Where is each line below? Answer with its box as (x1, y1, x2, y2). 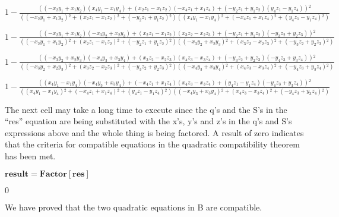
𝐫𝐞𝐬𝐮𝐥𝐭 (5, 170, 29, 179)
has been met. (5, 149, 56, 162)
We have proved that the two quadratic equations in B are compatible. (5, 201, 262, 213)
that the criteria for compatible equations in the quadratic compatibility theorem (5, 138, 300, 150)
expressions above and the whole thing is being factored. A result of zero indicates (5, 126, 304, 139)
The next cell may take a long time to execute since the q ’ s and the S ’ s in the (5, 103, 287, 115)
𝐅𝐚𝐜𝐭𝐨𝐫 (39, 170, 67, 179)
